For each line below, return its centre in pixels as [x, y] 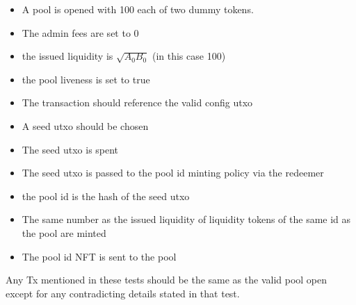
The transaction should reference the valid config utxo [137, 102]
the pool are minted [64, 232]
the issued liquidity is [67, 56]
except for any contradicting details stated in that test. [123, 293]
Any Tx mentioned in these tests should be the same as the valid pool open [167, 280]
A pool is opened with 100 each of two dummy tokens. [138, 9]
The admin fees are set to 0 [80, 32]
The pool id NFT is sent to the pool [99, 256]
